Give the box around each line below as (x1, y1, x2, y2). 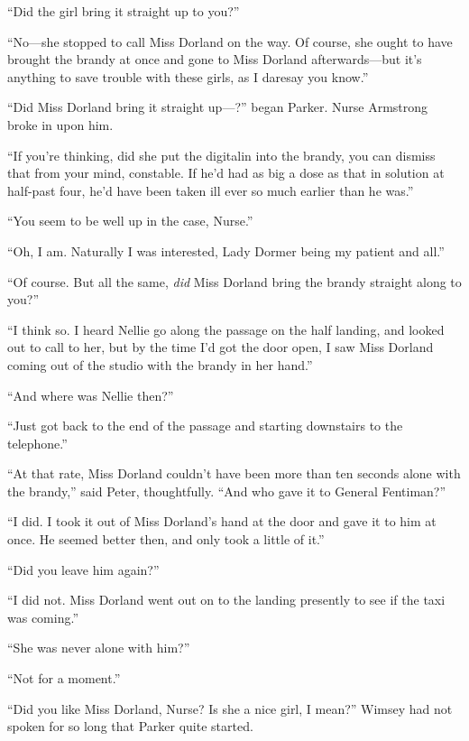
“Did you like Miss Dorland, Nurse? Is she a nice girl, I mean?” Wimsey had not (7, 699, 453, 718)
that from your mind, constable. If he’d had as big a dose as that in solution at (7, 163, 445, 182)
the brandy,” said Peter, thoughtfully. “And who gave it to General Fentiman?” (7, 481, 446, 500)
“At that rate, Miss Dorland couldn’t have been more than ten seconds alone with (7, 464, 461, 483)
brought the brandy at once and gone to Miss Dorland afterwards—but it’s (7, 50, 422, 69)
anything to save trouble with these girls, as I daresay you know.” (7, 67, 369, 86)
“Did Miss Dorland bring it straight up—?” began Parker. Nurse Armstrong (7, 97, 428, 116)
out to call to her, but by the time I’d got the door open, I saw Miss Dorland (7, 338, 434, 357)
